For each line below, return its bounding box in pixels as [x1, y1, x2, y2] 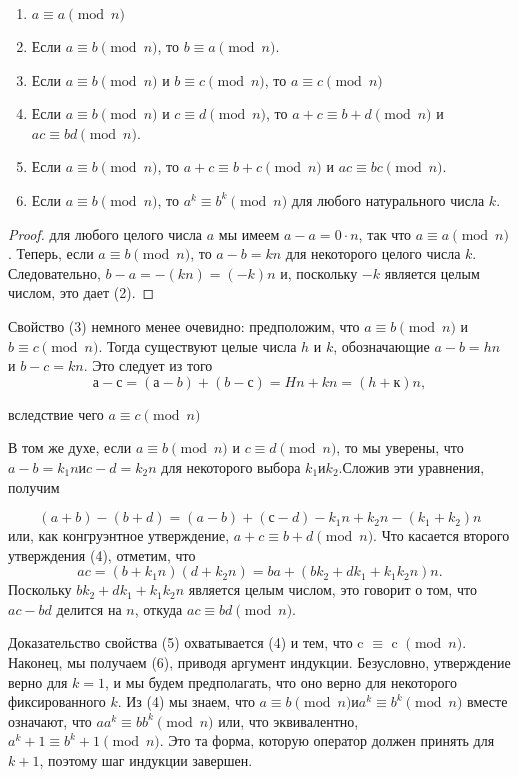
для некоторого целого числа [285, 243, 461, 264]
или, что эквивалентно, [218, 710, 359, 731]
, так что [358, 223, 412, 244]
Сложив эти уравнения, [342, 456, 485, 477]
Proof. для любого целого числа [8, 223, 203, 244]
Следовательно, [8, 262, 101, 283]
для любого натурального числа [291, 189, 485, 210]
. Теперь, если [8, 243, 94, 264]
